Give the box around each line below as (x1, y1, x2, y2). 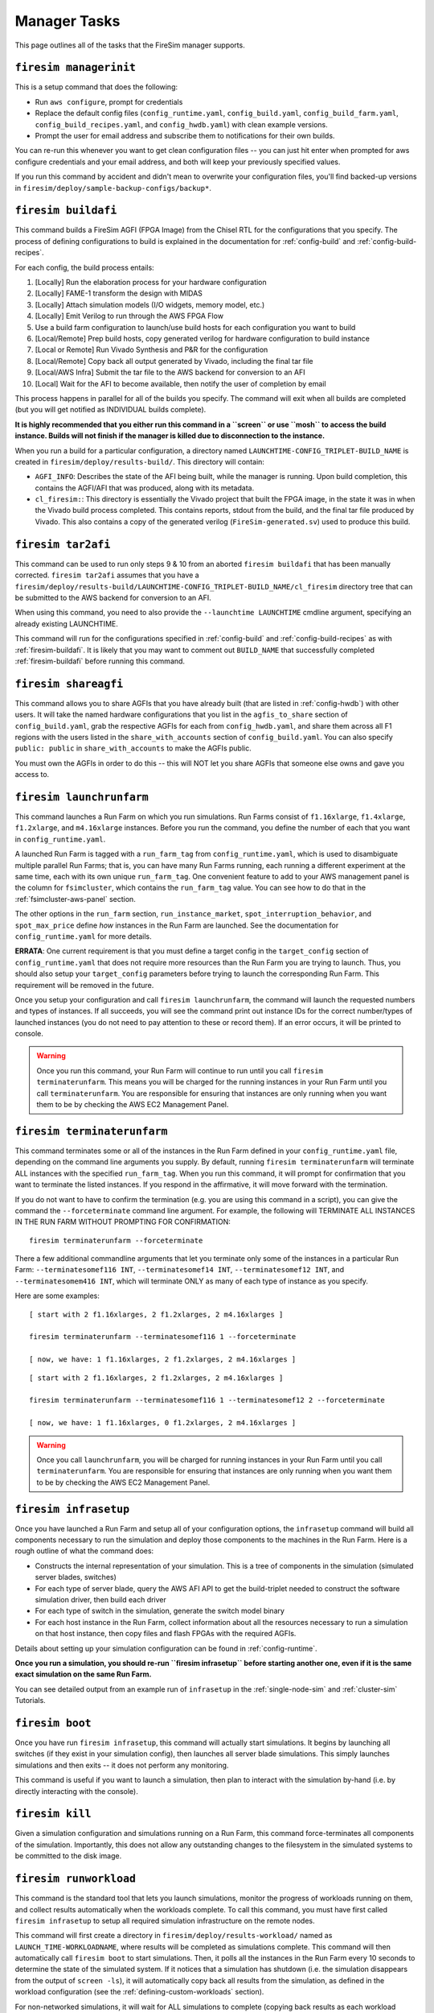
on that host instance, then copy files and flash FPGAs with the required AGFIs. (35, 1629, 297, 1639)
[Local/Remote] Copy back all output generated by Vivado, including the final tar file (35, 356, 313, 366)
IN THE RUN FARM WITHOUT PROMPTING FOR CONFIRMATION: (14, 1217, 231, 1227)
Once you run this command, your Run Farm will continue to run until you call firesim (36, 1065, 323, 1075)
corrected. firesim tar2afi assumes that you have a (14, 570, 200, 580)
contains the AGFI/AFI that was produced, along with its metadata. (35, 483, 255, 493)
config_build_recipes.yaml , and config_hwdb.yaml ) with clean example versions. (35, 119, 329, 129)
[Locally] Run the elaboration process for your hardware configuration (35, 278, 267, 287)
